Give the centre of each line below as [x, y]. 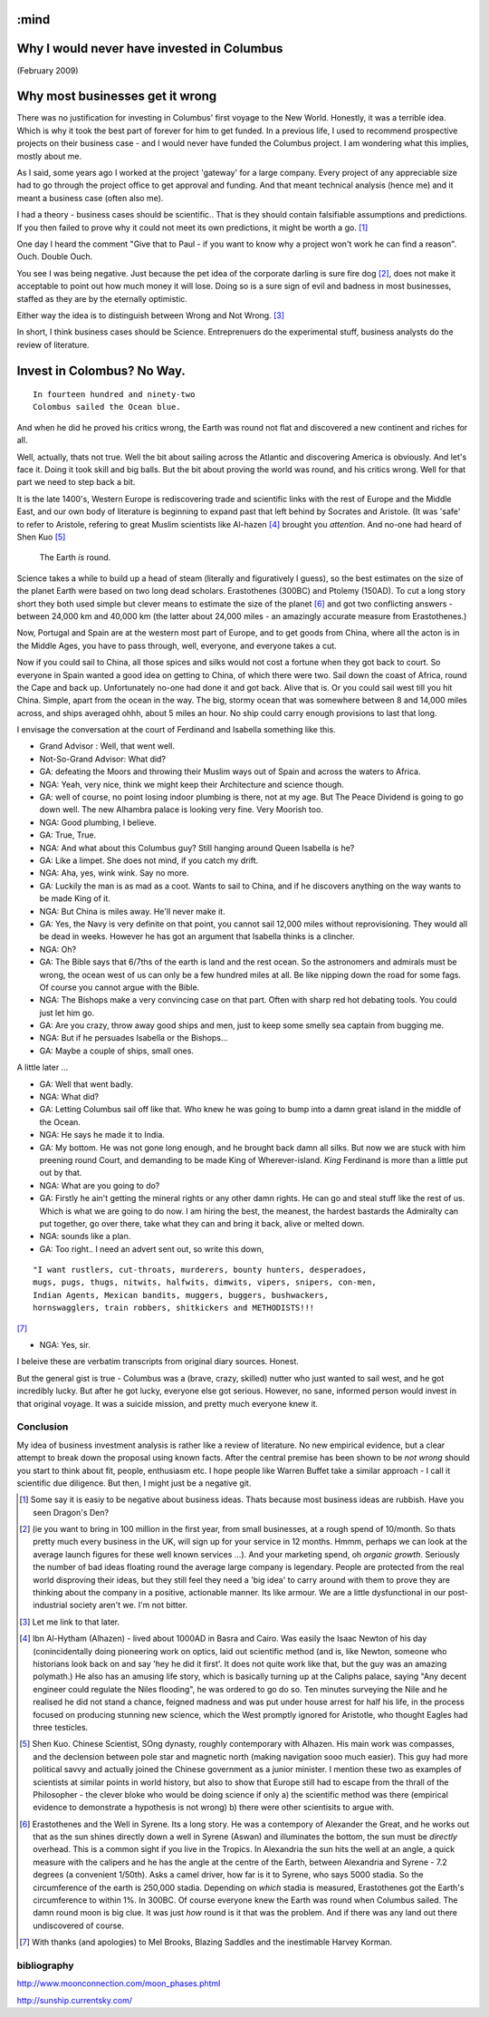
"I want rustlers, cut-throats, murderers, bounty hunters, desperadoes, [200, 1270]
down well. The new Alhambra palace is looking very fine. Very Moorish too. [181, 810]
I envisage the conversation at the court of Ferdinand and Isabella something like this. [176, 730]
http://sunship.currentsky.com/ [75, 2000]
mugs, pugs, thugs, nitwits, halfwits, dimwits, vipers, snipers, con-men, [205, 1282]
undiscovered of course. [78, 1925]
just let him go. [67, 1013]
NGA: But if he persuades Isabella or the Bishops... [134, 1038]
